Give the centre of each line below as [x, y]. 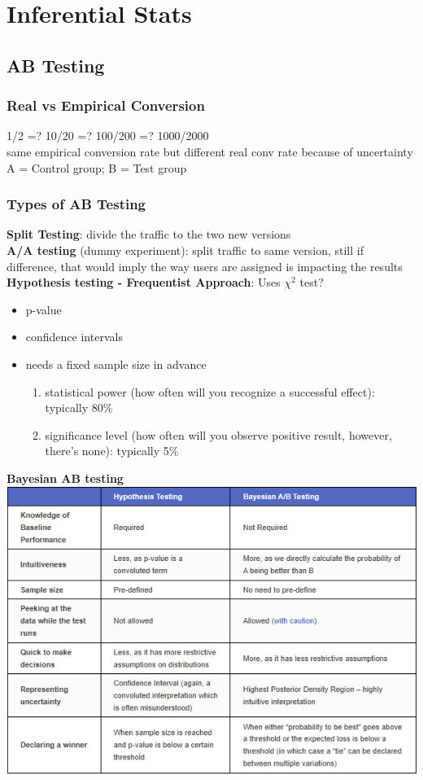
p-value [44, 309]
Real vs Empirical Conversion [106, 105]
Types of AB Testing [76, 204]
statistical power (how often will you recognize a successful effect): [210, 391]
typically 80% [79, 408]
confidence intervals [74, 337]
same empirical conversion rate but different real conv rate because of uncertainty [210, 151]
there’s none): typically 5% [112, 451]
